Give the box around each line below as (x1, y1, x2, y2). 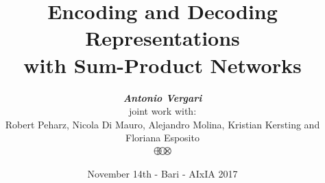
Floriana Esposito (125, 130, 200, 145)
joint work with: (128, 104, 197, 118)
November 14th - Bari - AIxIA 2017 (87, 167, 238, 181)
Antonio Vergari (123, 90, 202, 104)
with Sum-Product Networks (23, 51, 302, 79)
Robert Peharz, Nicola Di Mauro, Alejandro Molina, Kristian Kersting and (5, 117, 320, 131)
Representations (85, 24, 240, 52)
